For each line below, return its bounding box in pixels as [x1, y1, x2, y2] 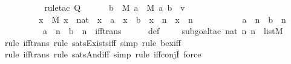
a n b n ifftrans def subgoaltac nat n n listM [42, 25, 283, 37]
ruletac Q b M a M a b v [44, 1, 185, 13]
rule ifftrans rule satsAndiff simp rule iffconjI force [5, 48, 201, 60]
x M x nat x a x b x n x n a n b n [38, 13, 286, 25]
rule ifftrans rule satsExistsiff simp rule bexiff [5, 36, 181, 48]
